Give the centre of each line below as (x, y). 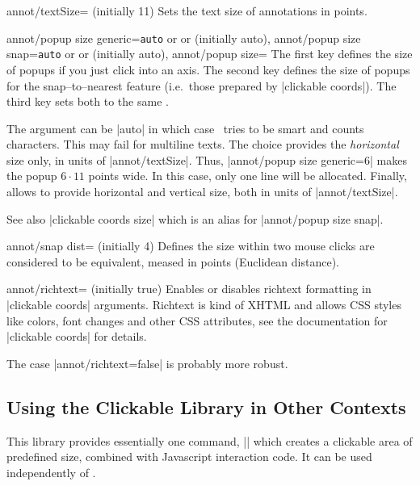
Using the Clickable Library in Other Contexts (206, 406)
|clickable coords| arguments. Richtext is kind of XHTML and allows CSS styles (204, 305)
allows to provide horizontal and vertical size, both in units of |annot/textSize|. (202, 192)
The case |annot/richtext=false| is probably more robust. (147, 363)
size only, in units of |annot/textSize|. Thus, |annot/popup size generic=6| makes (207, 159)
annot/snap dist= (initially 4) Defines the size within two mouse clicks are (191, 246)
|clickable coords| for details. (77, 336)
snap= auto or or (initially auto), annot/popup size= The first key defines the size (210, 54)
